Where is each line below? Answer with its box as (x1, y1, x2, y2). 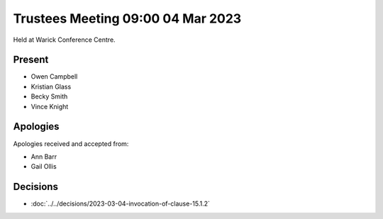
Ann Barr (30, 152, 57, 161)
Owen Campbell (30, 72, 78, 81)
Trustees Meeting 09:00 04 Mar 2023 (13, 11, 242, 26)
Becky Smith (30, 92, 68, 101)
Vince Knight (30, 102, 69, 111)
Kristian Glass (30, 82, 72, 91)
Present (13, 54, 49, 66)
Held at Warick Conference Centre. (13, 35, 116, 44)
